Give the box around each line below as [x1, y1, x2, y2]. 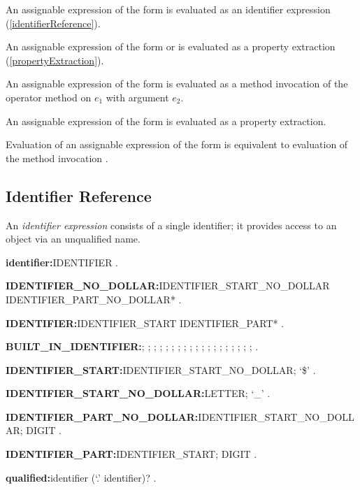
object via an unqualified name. [6, 231, 141, 246]
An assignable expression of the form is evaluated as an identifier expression [6, 2, 331, 16]
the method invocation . [6, 150, 108, 165]
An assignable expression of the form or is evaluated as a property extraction [6, 39, 336, 54]
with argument [106, 89, 169, 104]
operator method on [6, 89, 92, 104]
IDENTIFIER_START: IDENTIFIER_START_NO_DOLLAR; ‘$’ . [6, 362, 316, 377]
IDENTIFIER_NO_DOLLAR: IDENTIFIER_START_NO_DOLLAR [6, 278, 330, 293]
